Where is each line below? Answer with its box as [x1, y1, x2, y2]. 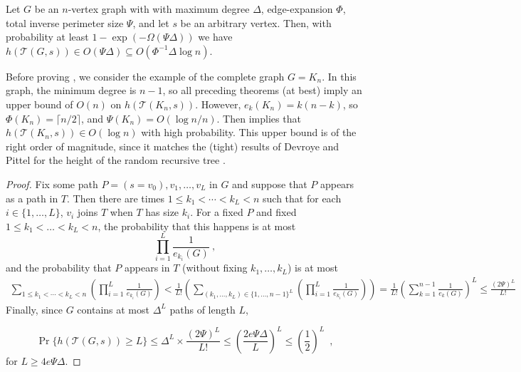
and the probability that [6, 260, 112, 275]
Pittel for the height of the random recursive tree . [6, 153, 226, 167]
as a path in [6, 190, 58, 205]
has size [145, 205, 179, 219]
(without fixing [182, 260, 248, 275]
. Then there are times [67, 190, 165, 205]
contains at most [77, 301, 149, 316]
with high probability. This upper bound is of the [141, 125, 357, 140]
